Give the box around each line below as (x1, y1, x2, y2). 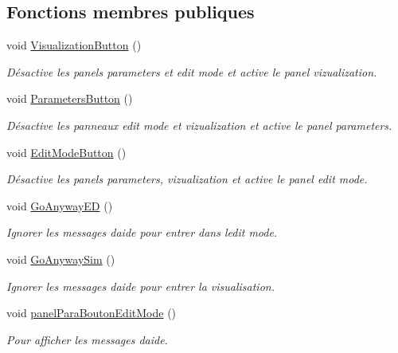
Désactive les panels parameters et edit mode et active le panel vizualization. (6, 63, 377, 80)
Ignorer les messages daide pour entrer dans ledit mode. (6, 224, 278, 241)
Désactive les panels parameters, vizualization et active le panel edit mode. (6, 171, 368, 187)
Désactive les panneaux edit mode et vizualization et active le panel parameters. (6, 116, 392, 133)
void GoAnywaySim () (6, 250, 115, 267)
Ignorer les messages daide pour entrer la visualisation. (6, 277, 275, 294)
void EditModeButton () (6, 143, 127, 160)
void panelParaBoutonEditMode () (6, 304, 177, 321)
